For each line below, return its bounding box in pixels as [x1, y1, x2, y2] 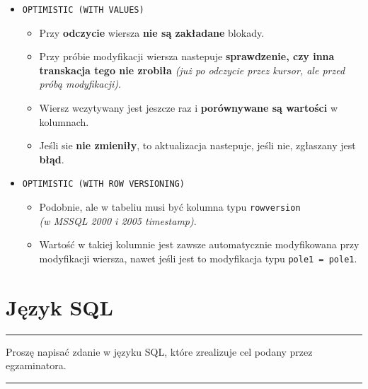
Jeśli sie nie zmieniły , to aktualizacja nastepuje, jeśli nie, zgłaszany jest [39, 138, 356, 153]
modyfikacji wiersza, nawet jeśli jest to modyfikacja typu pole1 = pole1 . [39, 250, 357, 265]
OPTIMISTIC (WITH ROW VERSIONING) [22, 179, 185, 190]
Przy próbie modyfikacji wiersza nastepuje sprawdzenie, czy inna [39, 49, 335, 64]
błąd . [39, 151, 64, 166]
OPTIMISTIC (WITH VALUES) [22, 5, 144, 15]
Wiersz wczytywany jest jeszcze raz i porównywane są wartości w [39, 100, 338, 115]
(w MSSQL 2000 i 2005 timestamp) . [39, 213, 197, 228]
